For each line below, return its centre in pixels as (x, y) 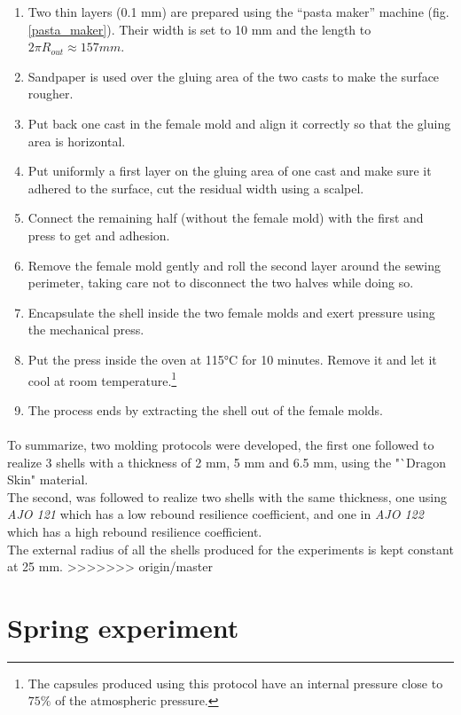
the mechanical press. (86, 330)
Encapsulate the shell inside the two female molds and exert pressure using (231, 312)
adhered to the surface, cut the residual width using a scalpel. (196, 188)
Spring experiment (123, 627)
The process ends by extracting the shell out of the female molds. (205, 409)
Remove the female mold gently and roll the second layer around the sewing (234, 265)
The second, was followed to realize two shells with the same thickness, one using (227, 496)
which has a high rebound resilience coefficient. (135, 531)
